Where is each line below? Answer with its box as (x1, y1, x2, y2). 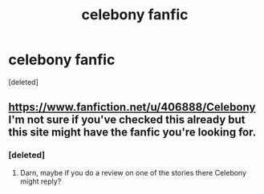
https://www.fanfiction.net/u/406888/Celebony (8, 100, 256, 114)
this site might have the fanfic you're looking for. (8, 126, 257, 139)
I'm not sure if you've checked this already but (8, 113, 246, 127)
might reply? (19, 176, 62, 186)
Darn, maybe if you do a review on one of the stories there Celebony (19, 168, 247, 177)
